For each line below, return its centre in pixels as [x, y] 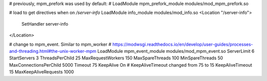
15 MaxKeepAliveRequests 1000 [42, 72]
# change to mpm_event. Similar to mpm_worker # [60, 44]
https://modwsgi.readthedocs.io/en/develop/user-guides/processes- [183, 44]
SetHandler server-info [45, 24]
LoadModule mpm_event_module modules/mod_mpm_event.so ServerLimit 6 [176, 51]
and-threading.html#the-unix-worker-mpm [53, 51]
